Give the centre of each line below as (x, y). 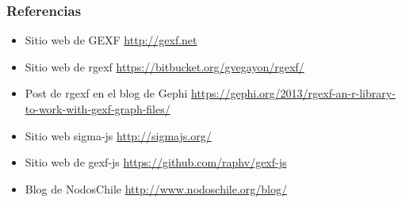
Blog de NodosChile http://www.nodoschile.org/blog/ (156, 188)
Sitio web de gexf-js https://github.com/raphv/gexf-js (156, 162)
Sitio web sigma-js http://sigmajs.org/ (118, 135)
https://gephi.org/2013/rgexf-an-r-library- (293, 93)
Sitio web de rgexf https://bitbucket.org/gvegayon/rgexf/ (165, 66)
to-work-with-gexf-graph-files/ (98, 109)
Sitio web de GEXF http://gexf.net (111, 40)
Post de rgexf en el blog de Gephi (106, 93)
